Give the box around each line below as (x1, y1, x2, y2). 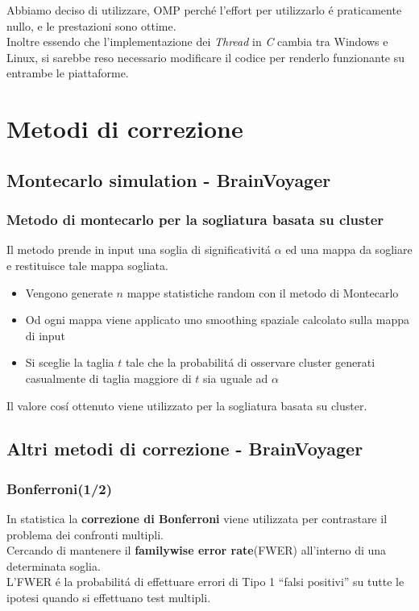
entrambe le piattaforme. (6, 64, 129, 81)
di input (25, 326, 65, 343)
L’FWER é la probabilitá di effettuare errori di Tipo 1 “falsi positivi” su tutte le (6, 573, 404, 590)
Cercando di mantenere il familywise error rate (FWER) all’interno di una (6, 542, 387, 559)
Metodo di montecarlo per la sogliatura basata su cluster (6, 210, 384, 230)
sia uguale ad (203, 369, 268, 386)
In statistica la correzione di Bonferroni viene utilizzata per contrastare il (6, 510, 388, 527)
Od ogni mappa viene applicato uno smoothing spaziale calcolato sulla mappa (25, 311, 410, 328)
